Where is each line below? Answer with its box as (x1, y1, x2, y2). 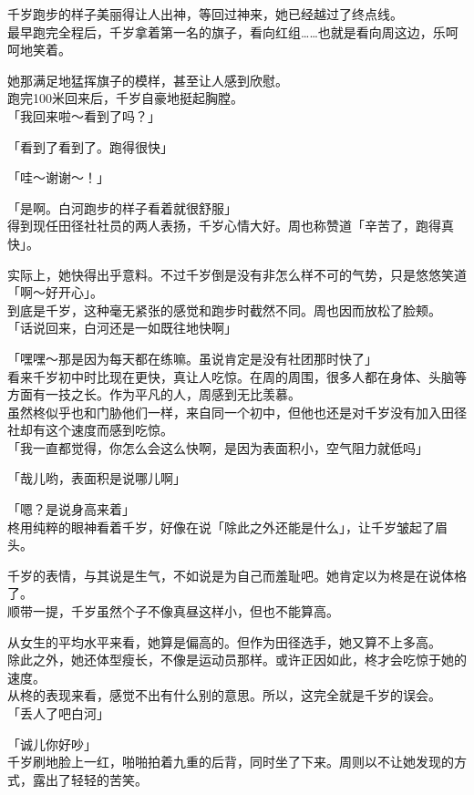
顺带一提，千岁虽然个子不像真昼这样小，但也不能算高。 (7, 602, 339, 621)
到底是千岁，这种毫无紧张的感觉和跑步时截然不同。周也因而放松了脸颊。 (7, 300, 441, 319)
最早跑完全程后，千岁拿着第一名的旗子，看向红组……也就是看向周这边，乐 (7, 22, 446, 41)
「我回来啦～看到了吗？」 (7, 106, 160, 125)
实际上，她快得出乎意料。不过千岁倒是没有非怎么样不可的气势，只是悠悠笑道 (7, 264, 467, 284)
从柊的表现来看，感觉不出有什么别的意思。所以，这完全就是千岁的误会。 (7, 686, 441, 705)
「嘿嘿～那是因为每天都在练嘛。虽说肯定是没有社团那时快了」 (7, 348, 377, 367)
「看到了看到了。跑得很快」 (7, 137, 173, 156)
